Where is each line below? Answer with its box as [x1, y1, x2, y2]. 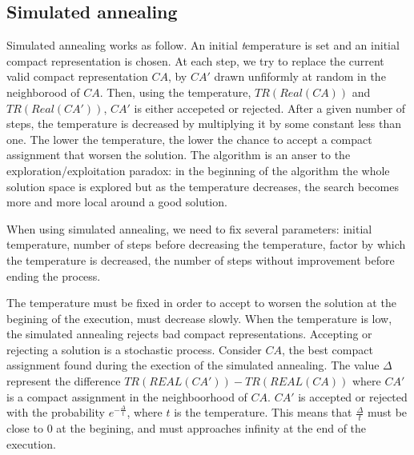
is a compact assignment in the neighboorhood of [6, 388, 247, 405]
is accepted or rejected [298, 388, 408, 405]
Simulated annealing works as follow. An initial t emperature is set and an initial [6, 37, 400, 54]
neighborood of [6, 83, 80, 100]
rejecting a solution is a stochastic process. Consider [6, 341, 262, 357]
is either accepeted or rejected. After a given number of [134, 99, 406, 116]
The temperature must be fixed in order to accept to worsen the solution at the [6, 294, 396, 311]
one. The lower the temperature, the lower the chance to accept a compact [6, 130, 372, 147]
